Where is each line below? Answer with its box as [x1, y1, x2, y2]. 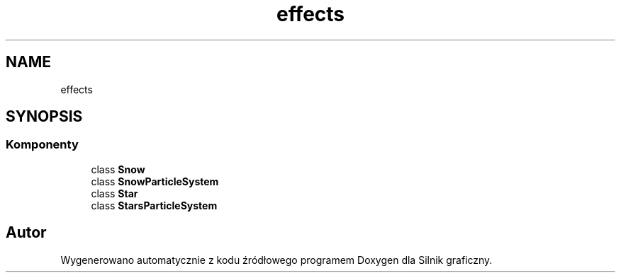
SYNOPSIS [6, 108, 83, 126]
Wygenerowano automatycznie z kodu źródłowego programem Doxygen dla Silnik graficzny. [60, 253, 493, 266]
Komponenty [6, 137, 79, 152]
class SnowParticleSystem [91, 175, 219, 187]
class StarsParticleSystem [91, 199, 218, 212]
